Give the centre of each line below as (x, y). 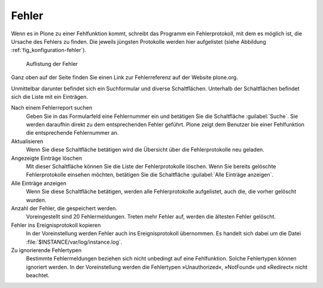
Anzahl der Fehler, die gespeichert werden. (64, 208)
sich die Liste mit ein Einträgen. (50, 96)
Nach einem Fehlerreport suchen (52, 108)
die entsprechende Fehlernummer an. (72, 133)
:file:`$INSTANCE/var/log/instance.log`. (74, 242)
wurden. (36, 200)
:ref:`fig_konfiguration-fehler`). (49, 50)
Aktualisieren (27, 141)
